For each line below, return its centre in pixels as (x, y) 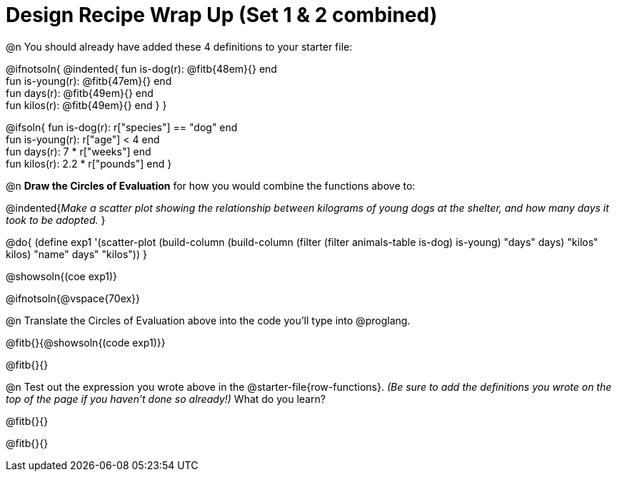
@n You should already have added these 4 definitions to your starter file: (179, 46)
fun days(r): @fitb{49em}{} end (80, 93)
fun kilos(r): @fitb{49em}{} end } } (86, 105)
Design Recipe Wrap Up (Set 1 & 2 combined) (222, 15)
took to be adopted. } (56, 220)
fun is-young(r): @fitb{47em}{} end (89, 81)
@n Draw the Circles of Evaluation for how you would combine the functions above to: (211, 185)
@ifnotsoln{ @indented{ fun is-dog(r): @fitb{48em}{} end (141, 68)
